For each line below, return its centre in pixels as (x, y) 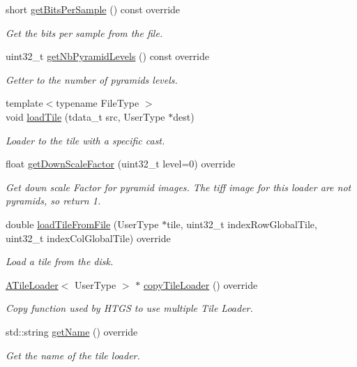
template (24, 103)
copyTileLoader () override (200, 284)
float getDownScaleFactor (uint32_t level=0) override (121, 164)
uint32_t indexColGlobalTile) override (88, 238)
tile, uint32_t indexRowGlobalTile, (242, 224)
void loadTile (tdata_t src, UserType (85, 116)
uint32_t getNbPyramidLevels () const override (107, 56)
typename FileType (98, 103)
